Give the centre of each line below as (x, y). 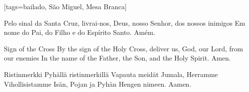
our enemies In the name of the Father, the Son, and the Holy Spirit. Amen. (117, 58)
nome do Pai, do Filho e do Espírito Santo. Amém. (80, 32)
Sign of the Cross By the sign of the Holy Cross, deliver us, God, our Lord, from (124, 48)
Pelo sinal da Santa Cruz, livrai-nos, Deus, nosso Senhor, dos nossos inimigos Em (124, 23)
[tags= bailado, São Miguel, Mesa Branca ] (65, 6)
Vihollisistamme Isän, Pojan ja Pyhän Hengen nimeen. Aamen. (98, 84)
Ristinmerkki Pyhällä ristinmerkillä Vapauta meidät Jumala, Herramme (111, 74)
